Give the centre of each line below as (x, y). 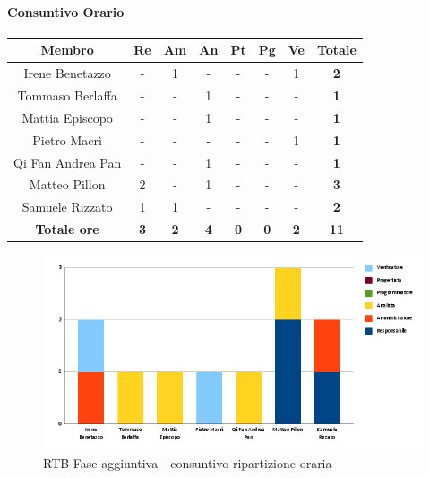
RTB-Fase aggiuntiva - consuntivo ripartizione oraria (188, 462)
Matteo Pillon (67, 184)
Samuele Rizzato (67, 207)
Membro (67, 50)
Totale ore (67, 229)
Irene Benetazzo (67, 73)
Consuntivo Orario (66, 11)
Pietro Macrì (67, 139)
